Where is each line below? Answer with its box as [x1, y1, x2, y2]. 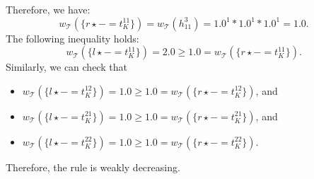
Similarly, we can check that [6, 59, 127, 74]
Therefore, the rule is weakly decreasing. [6, 159, 180, 174]
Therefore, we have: [6, 2, 91, 16]
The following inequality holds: [6, 30, 139, 45]
